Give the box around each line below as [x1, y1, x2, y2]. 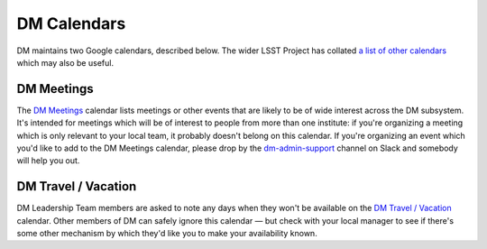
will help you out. [16, 155, 80, 166]
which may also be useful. [16, 57, 115, 68]
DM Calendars [16, 14, 126, 33]
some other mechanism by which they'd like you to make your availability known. [16, 228, 317, 239]
